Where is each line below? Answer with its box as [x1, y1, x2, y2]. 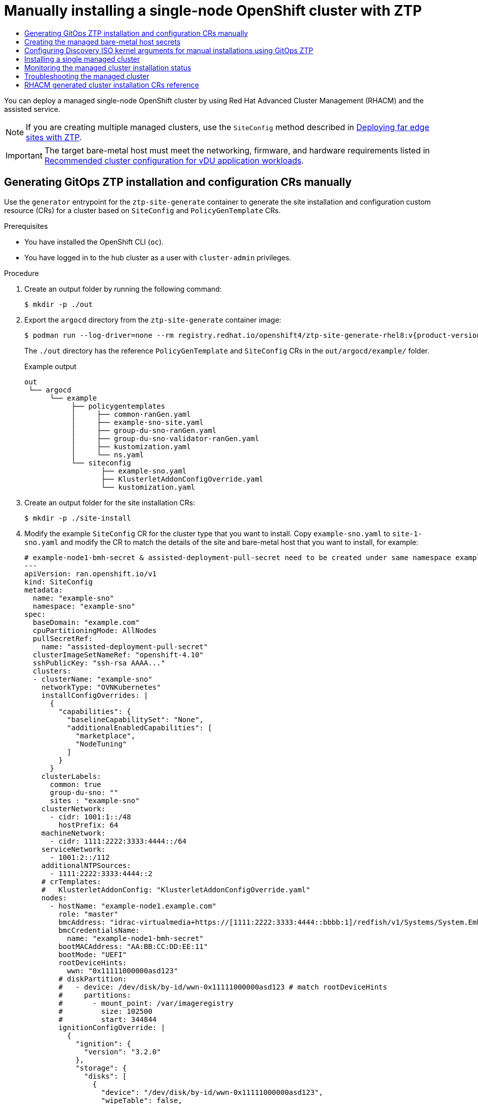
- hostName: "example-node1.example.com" [50, 901, 217, 910]
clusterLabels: [41, 772, 101, 780]
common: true [50, 780, 101, 788]
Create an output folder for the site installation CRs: [24, 498, 195, 507]
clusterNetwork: [41, 804, 106, 813]
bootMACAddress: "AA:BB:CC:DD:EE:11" [58, 942, 208, 951]
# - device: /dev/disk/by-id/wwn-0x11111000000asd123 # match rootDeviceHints [58, 982, 387, 991]
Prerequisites [4, 221, 48, 230]
